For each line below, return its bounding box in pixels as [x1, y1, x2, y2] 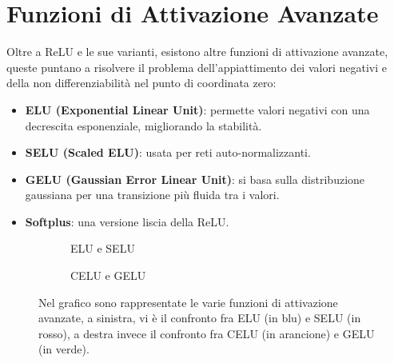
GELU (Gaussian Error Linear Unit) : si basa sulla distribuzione [25, 170, 365, 187]
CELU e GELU [70, 267, 146, 284]
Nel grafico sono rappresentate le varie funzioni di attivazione [38, 293, 338, 310]
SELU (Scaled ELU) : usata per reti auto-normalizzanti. [25, 144, 311, 161]
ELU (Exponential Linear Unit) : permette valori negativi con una [25, 101, 370, 118]
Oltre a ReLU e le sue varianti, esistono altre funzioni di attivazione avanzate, [6, 43, 388, 60]
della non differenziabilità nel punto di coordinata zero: [6, 74, 277, 91]
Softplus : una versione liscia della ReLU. [25, 213, 229, 229]
